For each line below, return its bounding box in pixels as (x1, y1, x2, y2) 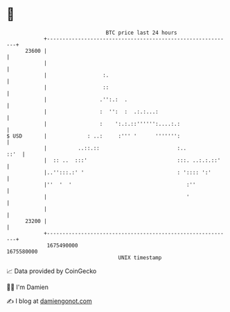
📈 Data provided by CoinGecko (6, 267, 97, 275)
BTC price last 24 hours (105, 29, 177, 36)
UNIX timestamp (118, 254, 162, 261)
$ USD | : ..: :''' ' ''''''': (6, 132, 181, 140)
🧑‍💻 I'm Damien (6, 283, 49, 291)
